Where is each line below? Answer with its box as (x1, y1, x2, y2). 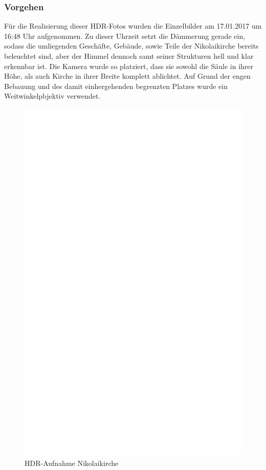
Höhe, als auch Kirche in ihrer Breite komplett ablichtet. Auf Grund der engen (4, 71, 251, 81)
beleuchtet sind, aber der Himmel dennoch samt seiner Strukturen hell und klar (4, 51, 254, 61)
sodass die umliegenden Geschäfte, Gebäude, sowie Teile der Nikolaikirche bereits (4, 40, 259, 51)
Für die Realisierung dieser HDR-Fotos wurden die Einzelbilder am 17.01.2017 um (4, 20, 262, 31)
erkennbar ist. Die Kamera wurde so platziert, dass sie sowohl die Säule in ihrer (4, 60, 254, 71)
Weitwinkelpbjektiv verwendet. (4, 91, 101, 101)
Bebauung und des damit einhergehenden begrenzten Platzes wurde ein (4, 80, 228, 91)
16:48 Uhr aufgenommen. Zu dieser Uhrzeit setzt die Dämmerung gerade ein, (4, 30, 246, 41)
